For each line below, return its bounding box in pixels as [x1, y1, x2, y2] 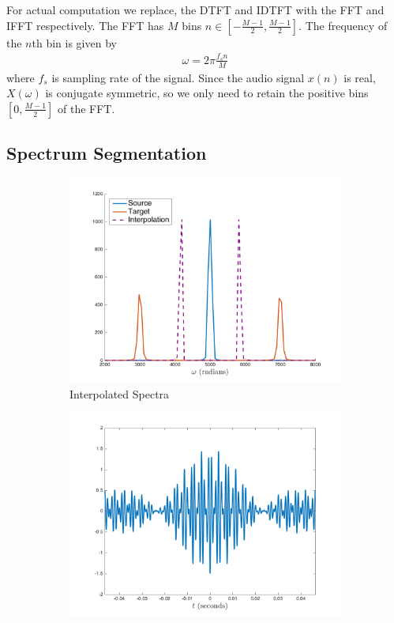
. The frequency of [298, 17, 388, 33]
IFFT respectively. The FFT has [6, 17, 164, 33]
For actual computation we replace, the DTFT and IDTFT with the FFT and [6, 2, 385, 17]
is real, [343, 69, 376, 85]
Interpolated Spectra [69, 385, 170, 402]
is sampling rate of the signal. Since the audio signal [51, 69, 305, 85]
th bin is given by [32, 34, 117, 51]
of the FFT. [58, 100, 115, 116]
